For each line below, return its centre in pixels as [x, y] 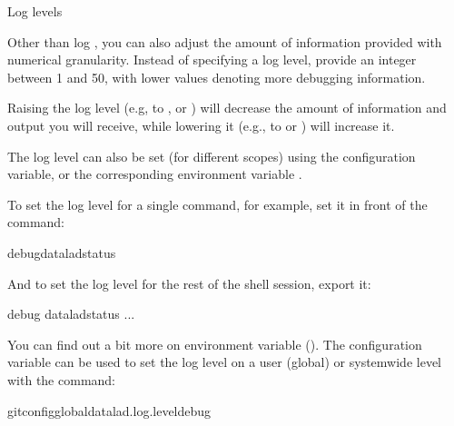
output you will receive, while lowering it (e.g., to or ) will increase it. [201, 125]
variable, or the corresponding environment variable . [155, 174]
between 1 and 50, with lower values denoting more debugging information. [217, 77]
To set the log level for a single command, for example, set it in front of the [217, 204]
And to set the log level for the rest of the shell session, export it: [189, 283]
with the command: [61, 379]
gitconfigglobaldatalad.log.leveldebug [109, 410]
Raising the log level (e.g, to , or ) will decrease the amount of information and [227, 108]
